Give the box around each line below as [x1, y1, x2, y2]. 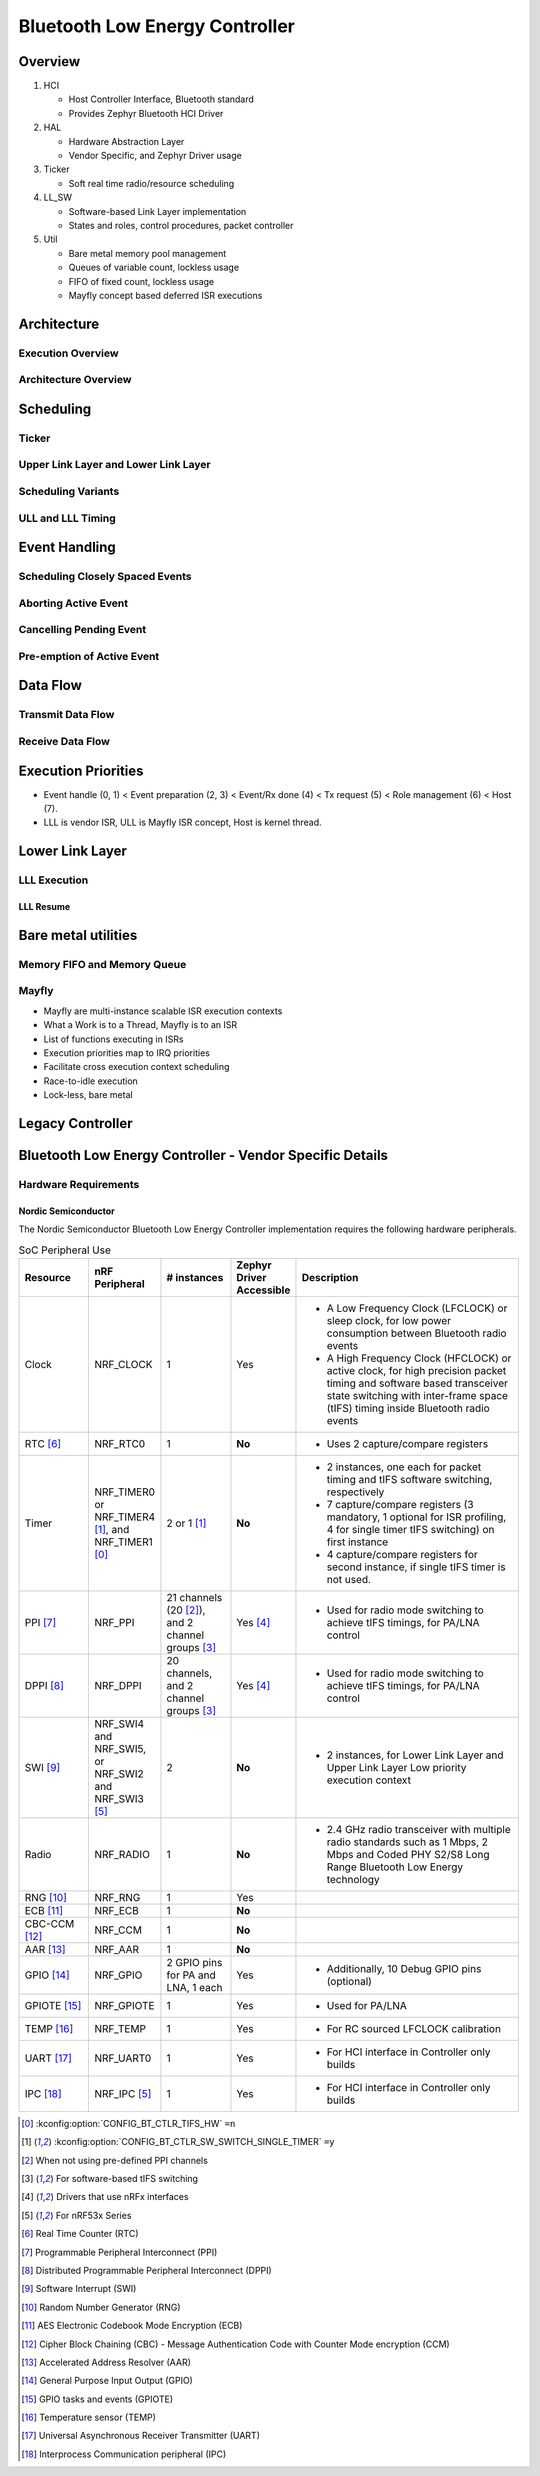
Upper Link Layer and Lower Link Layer [18, 458, 211, 472]
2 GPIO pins [166, 1955, 223, 1969]
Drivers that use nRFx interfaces [56, 2191, 189, 2203]
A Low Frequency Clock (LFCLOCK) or [326, 1301, 508, 1315]
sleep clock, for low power [326, 1313, 452, 1327]
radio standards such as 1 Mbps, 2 [326, 1835, 489, 1849]
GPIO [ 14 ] [24, 1968, 70, 1982]
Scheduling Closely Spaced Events [18, 570, 192, 584]
